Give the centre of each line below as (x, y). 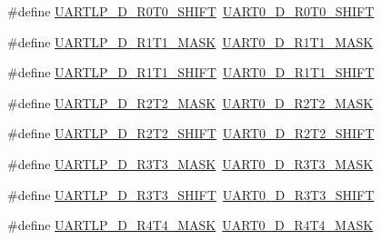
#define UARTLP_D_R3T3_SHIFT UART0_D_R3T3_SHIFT (191, 194)
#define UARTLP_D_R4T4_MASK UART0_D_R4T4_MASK (191, 225)
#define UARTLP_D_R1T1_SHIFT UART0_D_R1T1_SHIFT (191, 72)
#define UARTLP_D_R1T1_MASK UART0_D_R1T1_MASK (191, 41)
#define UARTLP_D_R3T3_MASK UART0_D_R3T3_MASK (191, 163)
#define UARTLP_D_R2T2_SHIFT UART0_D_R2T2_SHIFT (191, 133)
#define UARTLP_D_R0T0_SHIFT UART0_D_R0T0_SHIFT (191, 11)
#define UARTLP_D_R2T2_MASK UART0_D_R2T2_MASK (191, 102)
